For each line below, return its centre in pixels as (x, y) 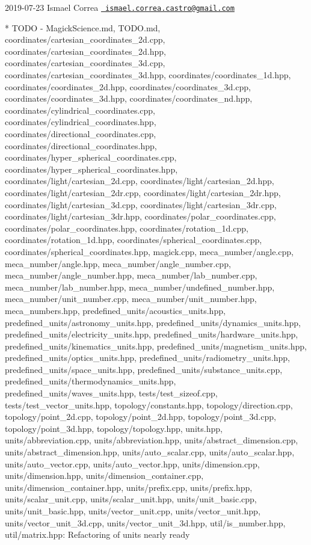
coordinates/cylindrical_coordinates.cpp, (80, 110)
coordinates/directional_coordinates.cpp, (81, 134)
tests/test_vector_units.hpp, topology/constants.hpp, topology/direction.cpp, (149, 405)
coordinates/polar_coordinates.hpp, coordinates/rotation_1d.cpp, (127, 228)
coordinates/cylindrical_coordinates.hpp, (81, 122)
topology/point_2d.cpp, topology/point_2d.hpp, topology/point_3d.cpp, (140, 417)
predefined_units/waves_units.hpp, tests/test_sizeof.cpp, (111, 393)
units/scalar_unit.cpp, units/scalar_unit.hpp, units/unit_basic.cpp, (131, 499)
